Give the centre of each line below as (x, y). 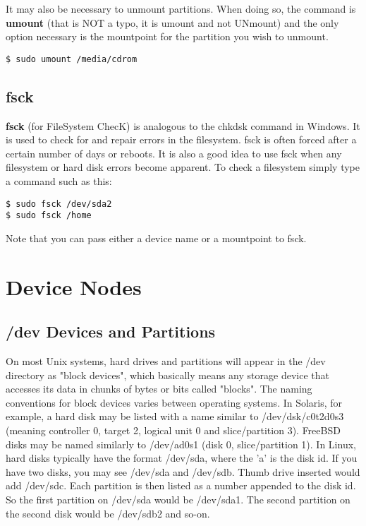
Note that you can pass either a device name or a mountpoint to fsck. (156, 238)
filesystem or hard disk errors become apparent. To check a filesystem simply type (183, 167)
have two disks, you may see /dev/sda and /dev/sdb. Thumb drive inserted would (183, 471)
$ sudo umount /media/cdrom (72, 59)
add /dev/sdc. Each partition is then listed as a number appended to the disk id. (181, 485)
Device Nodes (74, 286)
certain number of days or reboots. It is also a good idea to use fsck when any (174, 153)
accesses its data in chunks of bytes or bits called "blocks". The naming (159, 389)
